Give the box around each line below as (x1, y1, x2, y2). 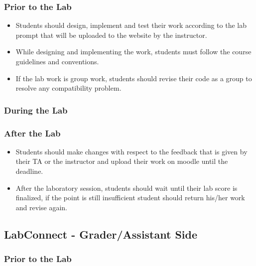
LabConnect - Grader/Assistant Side (4, 226, 198, 242)
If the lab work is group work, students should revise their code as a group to (15, 73, 252, 83)
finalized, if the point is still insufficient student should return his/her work (15, 192, 245, 203)
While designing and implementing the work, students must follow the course (15, 46, 252, 57)
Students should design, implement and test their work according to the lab (15, 20, 247, 30)
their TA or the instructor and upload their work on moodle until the (15, 156, 228, 166)
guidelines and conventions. (15, 56, 99, 66)
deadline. (15, 166, 43, 176)
